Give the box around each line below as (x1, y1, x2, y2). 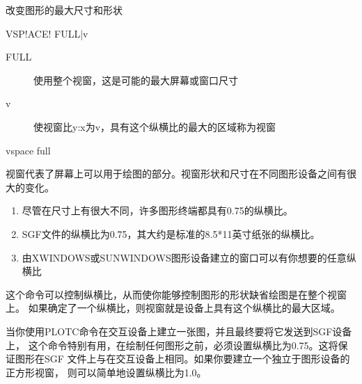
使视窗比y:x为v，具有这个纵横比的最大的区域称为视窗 (33, 119, 276, 134)
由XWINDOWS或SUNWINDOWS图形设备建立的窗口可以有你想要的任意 (22, 250, 347, 264)
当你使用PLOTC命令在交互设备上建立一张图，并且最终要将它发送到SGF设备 (6, 323, 352, 338)
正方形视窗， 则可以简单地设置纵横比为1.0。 (6, 365, 207, 379)
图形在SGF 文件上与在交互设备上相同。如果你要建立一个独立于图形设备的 (15, 351, 350, 366)
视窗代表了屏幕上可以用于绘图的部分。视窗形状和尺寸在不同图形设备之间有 (6, 166, 347, 181)
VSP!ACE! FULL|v (6, 26, 88, 40)
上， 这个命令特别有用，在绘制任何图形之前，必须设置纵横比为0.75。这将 (6, 337, 338, 352)
